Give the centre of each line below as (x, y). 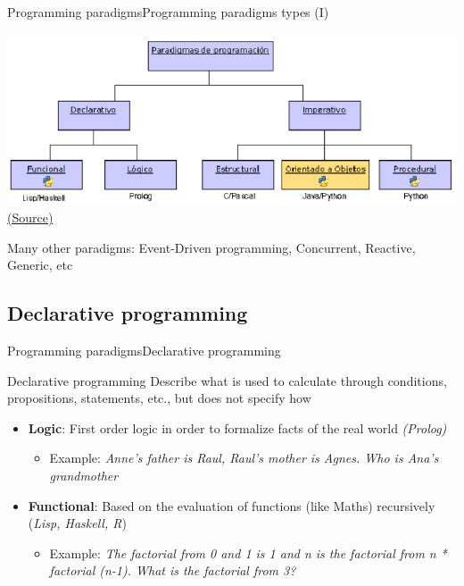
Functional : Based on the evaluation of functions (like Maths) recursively (232, 505)
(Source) (30, 217)
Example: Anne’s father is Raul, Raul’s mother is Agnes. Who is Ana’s (244, 458)
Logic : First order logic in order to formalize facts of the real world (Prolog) (237, 427)
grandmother (84, 475)
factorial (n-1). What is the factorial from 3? (173, 570)
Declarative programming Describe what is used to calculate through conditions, (227, 380)
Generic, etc (40, 265)
